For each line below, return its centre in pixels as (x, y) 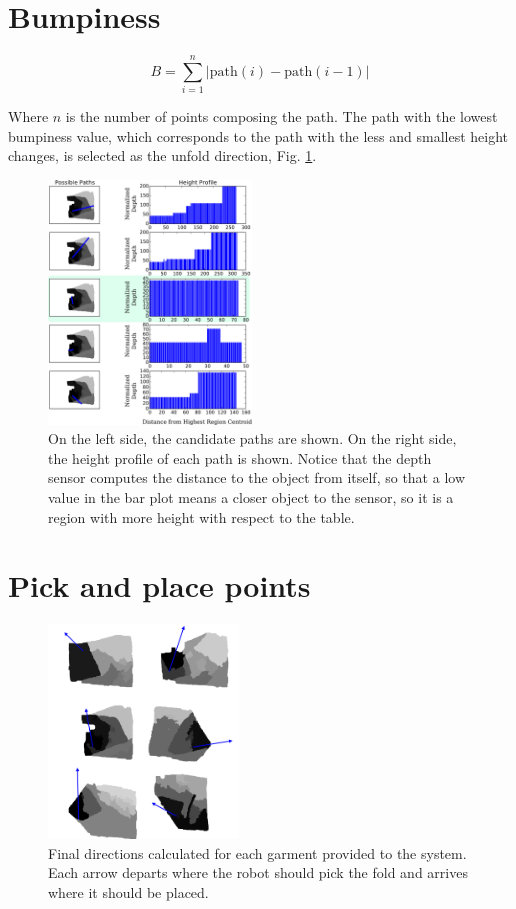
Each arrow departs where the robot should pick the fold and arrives (258, 872)
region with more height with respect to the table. (201, 516)
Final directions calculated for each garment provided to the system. (257, 852)
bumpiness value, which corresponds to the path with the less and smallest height (258, 135)
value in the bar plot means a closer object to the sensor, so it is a (251, 497)
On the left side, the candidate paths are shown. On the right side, (252, 438)
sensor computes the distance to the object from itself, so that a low (256, 477)
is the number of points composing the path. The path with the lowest (281, 116)
